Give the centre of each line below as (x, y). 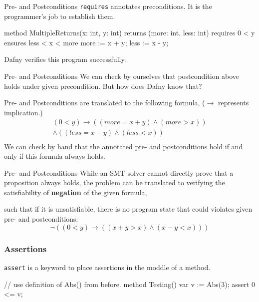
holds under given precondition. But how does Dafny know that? (103, 86)
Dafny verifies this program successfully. (65, 59)
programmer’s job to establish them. (60, 16)
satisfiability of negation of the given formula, (76, 192)
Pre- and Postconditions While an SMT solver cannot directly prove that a (119, 172)
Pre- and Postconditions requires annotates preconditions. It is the (108, 6)
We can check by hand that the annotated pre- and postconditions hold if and (124, 146)
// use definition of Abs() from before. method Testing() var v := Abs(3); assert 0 (130, 284)
